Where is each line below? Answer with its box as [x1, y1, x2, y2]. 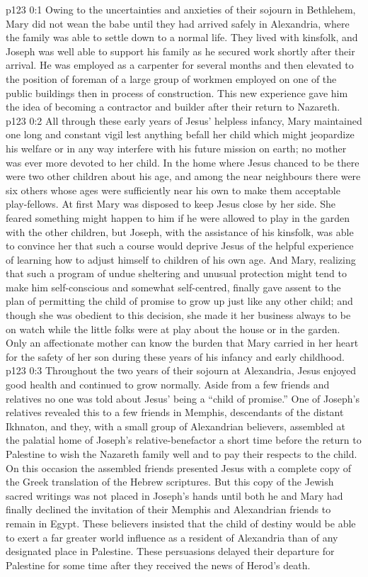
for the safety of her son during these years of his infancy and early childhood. [6, 349, 345, 364]
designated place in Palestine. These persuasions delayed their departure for [6, 544, 335, 559]
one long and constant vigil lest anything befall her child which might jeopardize [6, 127, 355, 142]
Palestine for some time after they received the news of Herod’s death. [6, 557, 311, 572]
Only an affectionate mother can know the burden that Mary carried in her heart [6, 335, 359, 350]
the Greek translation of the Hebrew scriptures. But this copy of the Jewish [6, 474, 334, 489]
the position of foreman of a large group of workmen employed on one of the [6, 71, 337, 86]
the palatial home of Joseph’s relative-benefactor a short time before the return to [6, 432, 362, 447]
